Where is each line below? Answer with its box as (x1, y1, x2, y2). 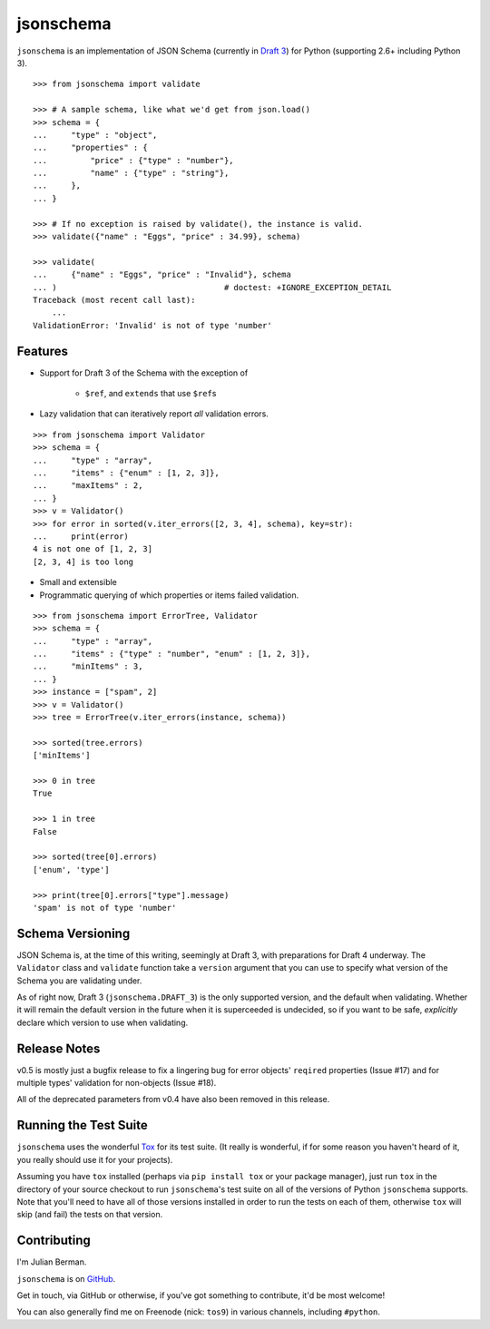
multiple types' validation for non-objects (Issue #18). (16, 1078, 217, 1089)
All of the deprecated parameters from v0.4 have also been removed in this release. (16, 1094, 330, 1105)
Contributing (16, 1233, 91, 1248)
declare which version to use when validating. (16, 1017, 189, 1028)
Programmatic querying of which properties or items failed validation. (39, 590, 299, 601)
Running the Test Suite (16, 1118, 149, 1133)
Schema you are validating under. (16, 975, 142, 986)
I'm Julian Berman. (16, 1256, 87, 1267)
